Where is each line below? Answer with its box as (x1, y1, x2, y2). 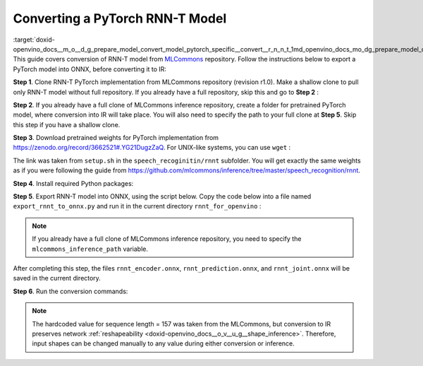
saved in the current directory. (13, 274, 102, 283)
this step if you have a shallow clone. (13, 120, 121, 129)
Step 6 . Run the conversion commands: (13, 287, 128, 295)
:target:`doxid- (13, 35, 56, 44)
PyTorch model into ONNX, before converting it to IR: (13, 64, 167, 73)
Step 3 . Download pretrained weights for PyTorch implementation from (13, 134, 219, 142)
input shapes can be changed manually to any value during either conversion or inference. (32, 339, 295, 348)
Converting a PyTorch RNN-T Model (13, 11, 227, 26)
